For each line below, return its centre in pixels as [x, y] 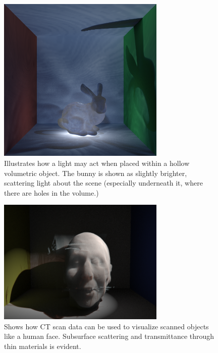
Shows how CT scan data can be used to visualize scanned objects [106, 326]
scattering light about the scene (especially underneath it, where [103, 183]
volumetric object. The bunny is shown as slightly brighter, [96, 173]
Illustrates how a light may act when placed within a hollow [97, 163]
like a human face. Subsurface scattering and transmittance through [109, 336]
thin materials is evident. [43, 346]
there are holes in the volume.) [51, 192]
